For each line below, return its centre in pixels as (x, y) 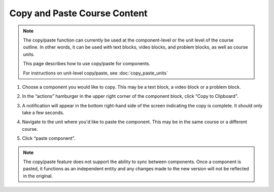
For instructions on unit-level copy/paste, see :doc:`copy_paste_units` (96, 73)
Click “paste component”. (49, 138)
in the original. (38, 176)
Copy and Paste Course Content (78, 13)
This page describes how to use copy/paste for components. (87, 64)
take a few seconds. (43, 113)
